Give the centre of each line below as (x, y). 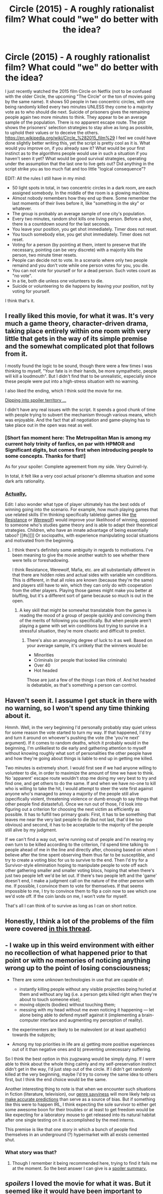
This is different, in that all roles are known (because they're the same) (83, 580)
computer (29, 1020)
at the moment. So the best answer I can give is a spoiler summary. (79, 1168)
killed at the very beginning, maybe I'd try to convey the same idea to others (81, 1074)
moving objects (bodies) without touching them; (67, 1005)
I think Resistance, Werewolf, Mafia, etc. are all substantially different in (83, 570)
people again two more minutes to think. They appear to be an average (76, 117)
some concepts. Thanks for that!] (45, 456)
